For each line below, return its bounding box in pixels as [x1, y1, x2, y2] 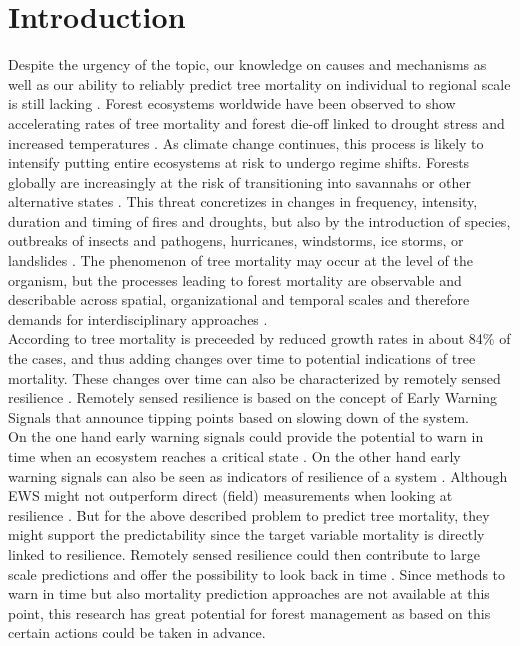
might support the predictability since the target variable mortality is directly [8, 524, 485, 545]
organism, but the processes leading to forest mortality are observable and [8, 269, 462, 290]
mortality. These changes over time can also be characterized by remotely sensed [8, 367, 501, 388]
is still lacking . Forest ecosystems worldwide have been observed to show [8, 93, 456, 114]
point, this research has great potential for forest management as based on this [8, 602, 491, 623]
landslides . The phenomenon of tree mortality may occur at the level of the [8, 250, 473, 271]
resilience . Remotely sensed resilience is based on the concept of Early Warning [8, 387, 498, 408]
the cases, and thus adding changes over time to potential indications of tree [8, 348, 476, 369]
